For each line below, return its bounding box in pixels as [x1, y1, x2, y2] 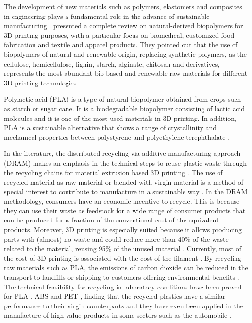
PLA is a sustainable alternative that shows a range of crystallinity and [4, 122, 217, 133]
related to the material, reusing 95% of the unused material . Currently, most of [4, 243, 241, 254]
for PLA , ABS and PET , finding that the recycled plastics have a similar [4, 291, 226, 301]
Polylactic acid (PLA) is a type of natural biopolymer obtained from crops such [4, 94, 241, 104]
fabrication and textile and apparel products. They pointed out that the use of [4, 39, 238, 50]
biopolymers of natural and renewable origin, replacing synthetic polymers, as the [4, 49, 247, 59]
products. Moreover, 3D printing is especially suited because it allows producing [4, 224, 242, 235]
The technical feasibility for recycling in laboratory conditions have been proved [4, 281, 242, 291]
